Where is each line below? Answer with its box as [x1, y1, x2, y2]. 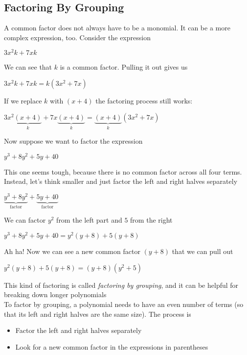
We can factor [4, 215, 46, 225]
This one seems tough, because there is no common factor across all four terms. [4, 166, 242, 177]
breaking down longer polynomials [4, 289, 107, 300]
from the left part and [56, 215, 122, 225]
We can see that [4, 62, 52, 72]
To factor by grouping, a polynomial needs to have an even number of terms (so [4, 299, 244, 309]
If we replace [4, 96, 42, 106]
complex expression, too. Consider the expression [4, 32, 151, 42]
